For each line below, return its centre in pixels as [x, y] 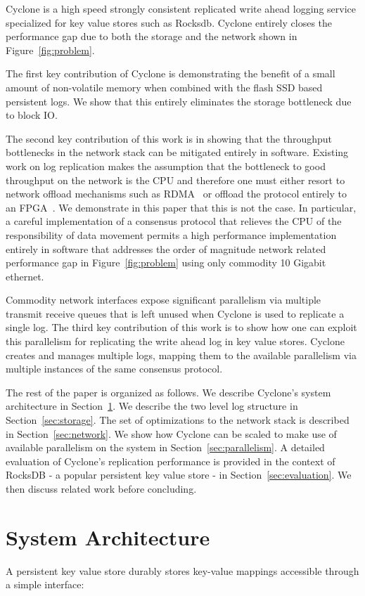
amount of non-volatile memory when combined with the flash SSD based [164, 87]
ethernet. [25, 276]
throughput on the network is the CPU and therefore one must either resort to [175, 180]
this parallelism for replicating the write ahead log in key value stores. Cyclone [175, 341]
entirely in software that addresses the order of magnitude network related [166, 248]
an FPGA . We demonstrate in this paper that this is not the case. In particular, [181, 207]
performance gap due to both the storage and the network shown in [152, 36]
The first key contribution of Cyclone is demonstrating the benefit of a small [171, 73]
